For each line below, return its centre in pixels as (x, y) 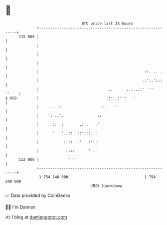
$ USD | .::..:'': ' (70, 98)
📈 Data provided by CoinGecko (38, 195)
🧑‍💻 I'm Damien (21, 207)
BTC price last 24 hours (108, 24)
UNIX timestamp (106, 186)
